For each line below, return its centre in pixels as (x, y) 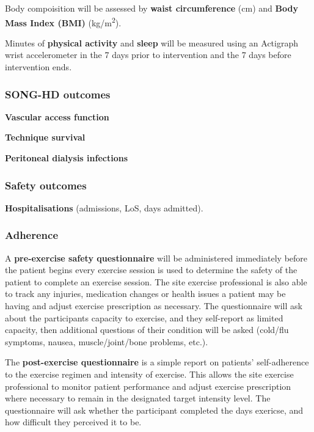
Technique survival (45, 137)
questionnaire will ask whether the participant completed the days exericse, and (154, 410)
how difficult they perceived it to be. (73, 422)
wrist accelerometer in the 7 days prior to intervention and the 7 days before (148, 55)
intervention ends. (38, 67)
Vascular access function (57, 116)
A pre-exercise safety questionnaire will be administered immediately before (156, 258)
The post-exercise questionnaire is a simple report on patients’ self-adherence (157, 362)
